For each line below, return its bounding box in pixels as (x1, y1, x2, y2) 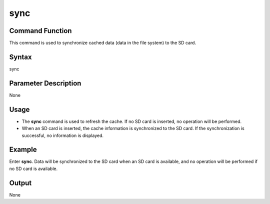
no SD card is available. (9, 165, 58, 171)
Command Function (9, 26, 72, 35)
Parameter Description (9, 79, 81, 87)
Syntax (9, 52, 32, 61)
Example (9, 145, 37, 154)
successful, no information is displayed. (21, 132, 104, 138)
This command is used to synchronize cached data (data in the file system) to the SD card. (9, 40, 196, 46)
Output (9, 178, 32, 187)
